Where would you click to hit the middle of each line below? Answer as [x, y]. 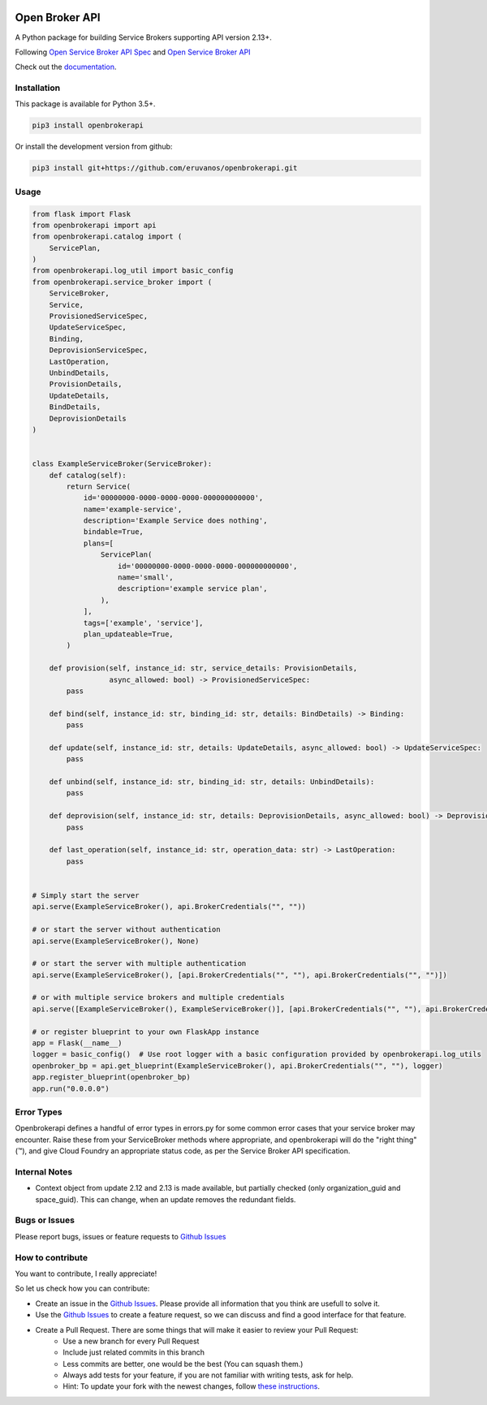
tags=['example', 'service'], [143, 623]
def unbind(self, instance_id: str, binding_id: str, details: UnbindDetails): [212, 782]
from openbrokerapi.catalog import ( [107, 237]
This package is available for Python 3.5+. [85, 104]
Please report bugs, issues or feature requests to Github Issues [121, 1236]
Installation [38, 88]
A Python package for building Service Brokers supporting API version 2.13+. [143, 37]
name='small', [146, 578]
